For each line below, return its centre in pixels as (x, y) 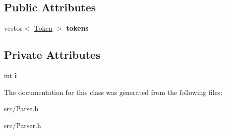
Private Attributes (52, 55)
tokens (77, 28)
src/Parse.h (21, 109)
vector (13, 28)
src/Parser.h (23, 125)
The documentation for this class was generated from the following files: (113, 92)
